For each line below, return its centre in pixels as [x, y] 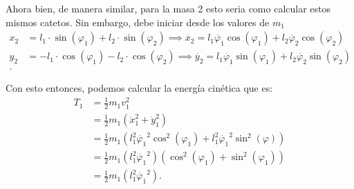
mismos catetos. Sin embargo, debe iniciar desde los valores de [138, 22]
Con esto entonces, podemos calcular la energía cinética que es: [139, 88]
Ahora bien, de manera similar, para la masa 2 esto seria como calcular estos [168, 8]
